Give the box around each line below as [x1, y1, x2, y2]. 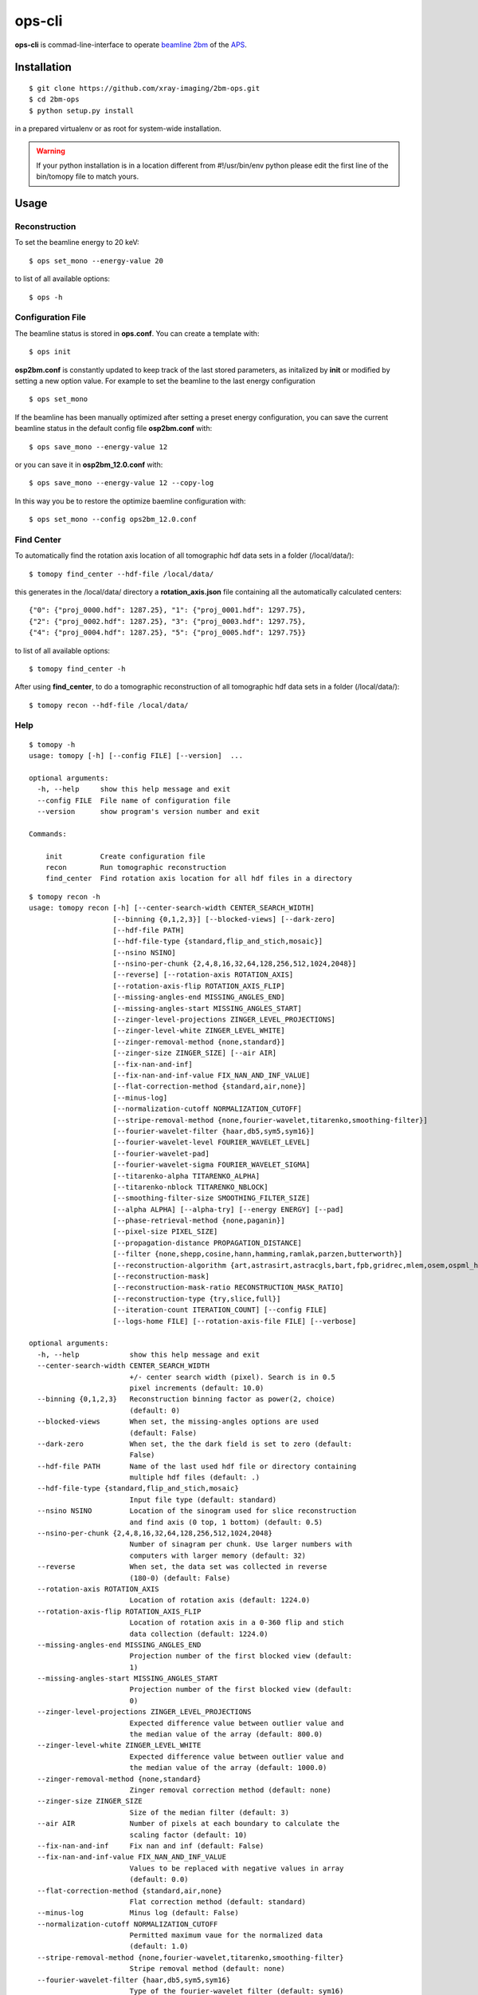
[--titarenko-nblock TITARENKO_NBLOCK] [112, 1182, 268, 1191]
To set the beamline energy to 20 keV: [14, 238, 139, 247]
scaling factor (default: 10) [129, 1830, 248, 1839]
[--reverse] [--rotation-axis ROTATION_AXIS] [112, 970, 294, 979]
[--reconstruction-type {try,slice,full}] [112, 1294, 281, 1303]
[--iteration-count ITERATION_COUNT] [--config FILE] [112, 1306, 327, 1314]
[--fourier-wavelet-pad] [112, 1149, 210, 1158]
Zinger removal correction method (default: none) [129, 1786, 331, 1795]
